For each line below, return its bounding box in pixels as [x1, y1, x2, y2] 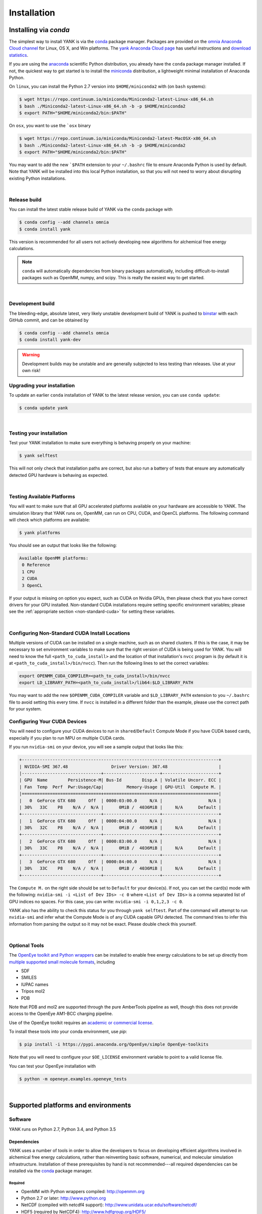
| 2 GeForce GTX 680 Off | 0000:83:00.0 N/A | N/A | [19, 838, 222, 844]
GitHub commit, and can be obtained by [9, 317, 89, 323]
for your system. [9, 706, 42, 712]
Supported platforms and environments [9, 1101, 131, 1110]
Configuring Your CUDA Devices [9, 718, 87, 725]
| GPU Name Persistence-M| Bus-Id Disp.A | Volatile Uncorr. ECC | [19, 777, 222, 783]
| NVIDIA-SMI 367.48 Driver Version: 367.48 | [19, 764, 222, 769]
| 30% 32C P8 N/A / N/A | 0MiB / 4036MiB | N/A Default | [19, 825, 222, 830]
